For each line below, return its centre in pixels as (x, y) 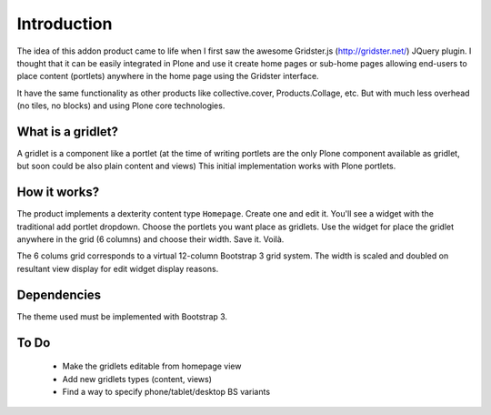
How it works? (58, 192)
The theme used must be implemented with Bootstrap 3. (122, 316)
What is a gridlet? (67, 132)
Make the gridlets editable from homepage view (152, 366)
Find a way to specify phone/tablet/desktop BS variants (166, 391)
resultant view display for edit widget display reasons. (118, 268)
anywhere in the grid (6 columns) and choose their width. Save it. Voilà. (150, 239)
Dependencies (59, 294)
